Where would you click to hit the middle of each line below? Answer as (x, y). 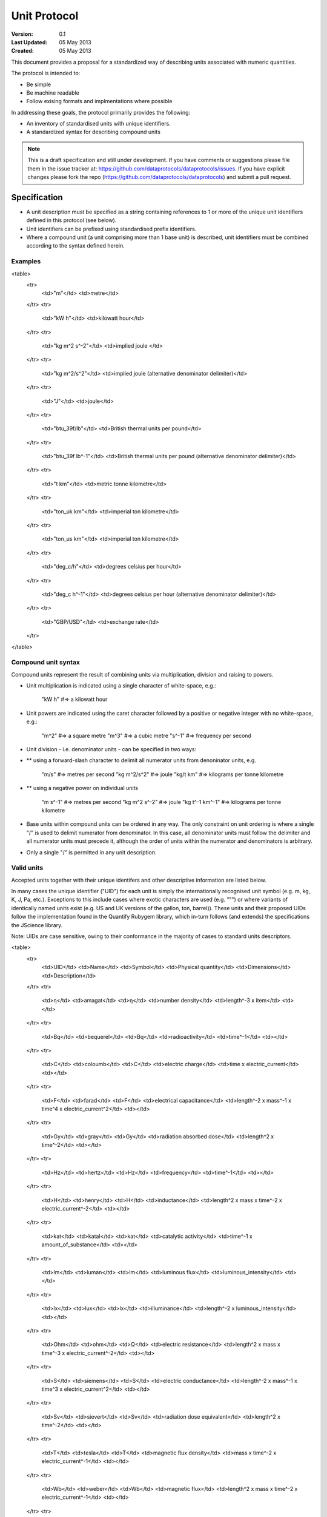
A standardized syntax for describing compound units (93, 132)
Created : (23, 51)
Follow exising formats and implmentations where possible (99, 101)
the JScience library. (37, 925)
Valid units (27, 868)
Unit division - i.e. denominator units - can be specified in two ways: (111, 749)
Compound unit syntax (45, 663)
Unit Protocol (45, 16)
